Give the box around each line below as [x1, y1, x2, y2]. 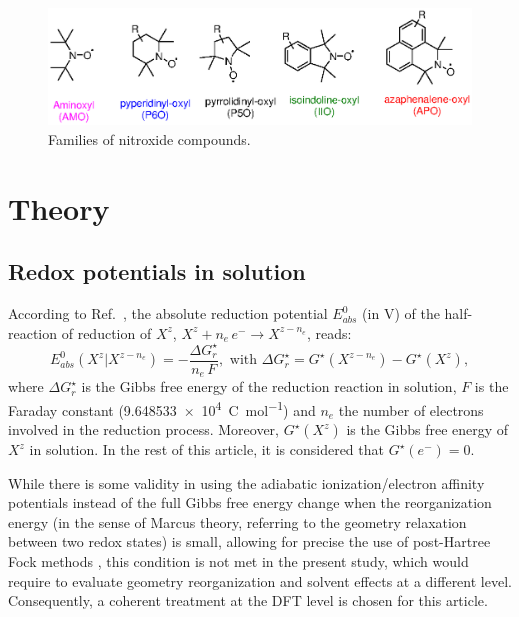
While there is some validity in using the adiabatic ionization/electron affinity [8, 472, 485, 493]
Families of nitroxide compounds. [48, 128, 251, 149]
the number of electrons [338, 399, 484, 420]
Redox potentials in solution [8, 256, 306, 287]
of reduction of [61, 322, 152, 343]
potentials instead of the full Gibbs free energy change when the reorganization [8, 492, 492, 513]
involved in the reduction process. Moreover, [8, 419, 279, 440]
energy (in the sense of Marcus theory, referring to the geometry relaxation [8, 511, 467, 532]
